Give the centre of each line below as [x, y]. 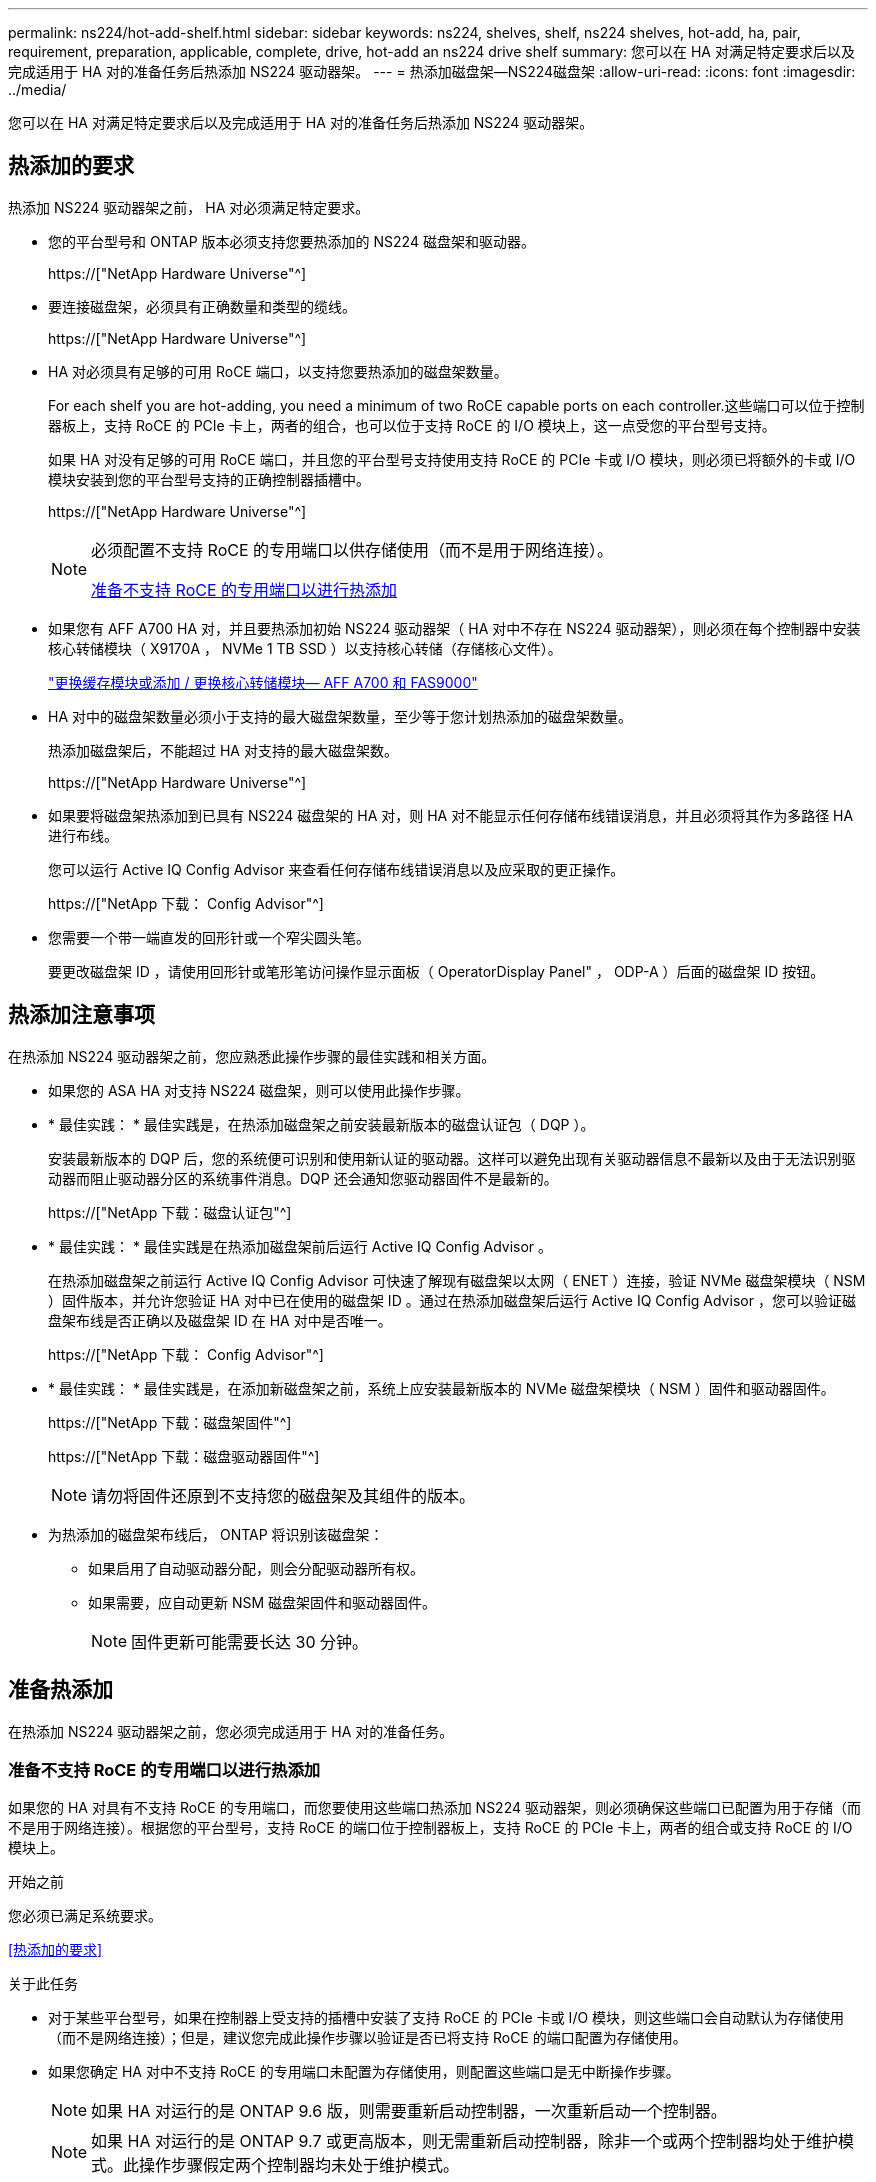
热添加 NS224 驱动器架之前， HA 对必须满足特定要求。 [189, 207]
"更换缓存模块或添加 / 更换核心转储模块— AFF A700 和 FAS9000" [263, 682]
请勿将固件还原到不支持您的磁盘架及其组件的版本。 [283, 1495]
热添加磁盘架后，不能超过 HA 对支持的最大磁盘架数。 [223, 750]
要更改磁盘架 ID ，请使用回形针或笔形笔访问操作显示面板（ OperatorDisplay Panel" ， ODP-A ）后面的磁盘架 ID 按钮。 [436, 971]
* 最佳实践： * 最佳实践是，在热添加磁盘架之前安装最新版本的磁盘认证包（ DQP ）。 [321, 1124]
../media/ [37, 89]
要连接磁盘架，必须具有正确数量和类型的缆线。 [202, 306]
